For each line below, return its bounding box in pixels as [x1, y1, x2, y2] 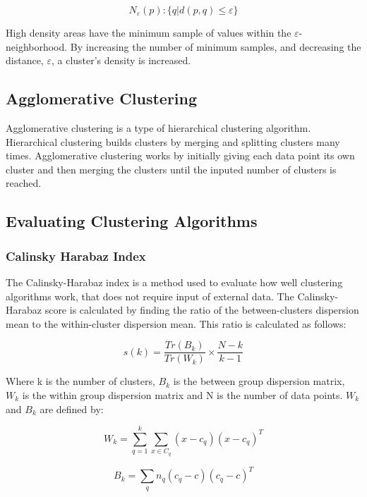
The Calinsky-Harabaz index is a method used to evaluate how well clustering [6, 274, 343, 289]
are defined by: [40, 401, 104, 416]
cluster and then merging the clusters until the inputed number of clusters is [6, 161, 337, 176]
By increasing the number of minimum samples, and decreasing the [70, 39, 361, 54]
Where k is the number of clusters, [6, 374, 155, 388]
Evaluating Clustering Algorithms [6, 210, 258, 232]
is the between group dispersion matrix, [173, 374, 345, 388]
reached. [6, 176, 42, 190]
